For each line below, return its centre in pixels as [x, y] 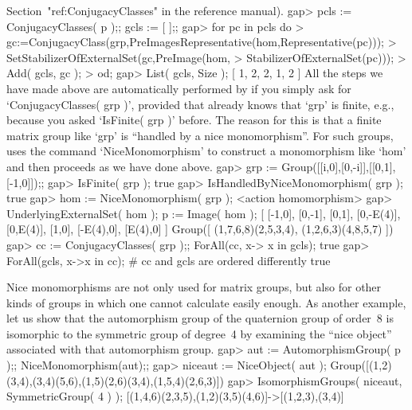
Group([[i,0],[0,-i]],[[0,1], [339, 166]
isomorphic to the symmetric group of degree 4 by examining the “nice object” [199, 333]
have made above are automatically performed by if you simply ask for [179, 88]
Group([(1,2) [361, 365]
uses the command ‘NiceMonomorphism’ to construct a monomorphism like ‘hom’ [206, 151]
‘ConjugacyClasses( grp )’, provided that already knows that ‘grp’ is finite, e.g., [200, 104]
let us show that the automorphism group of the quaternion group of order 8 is [200, 318]
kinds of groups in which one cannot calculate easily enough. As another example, [206, 302]
